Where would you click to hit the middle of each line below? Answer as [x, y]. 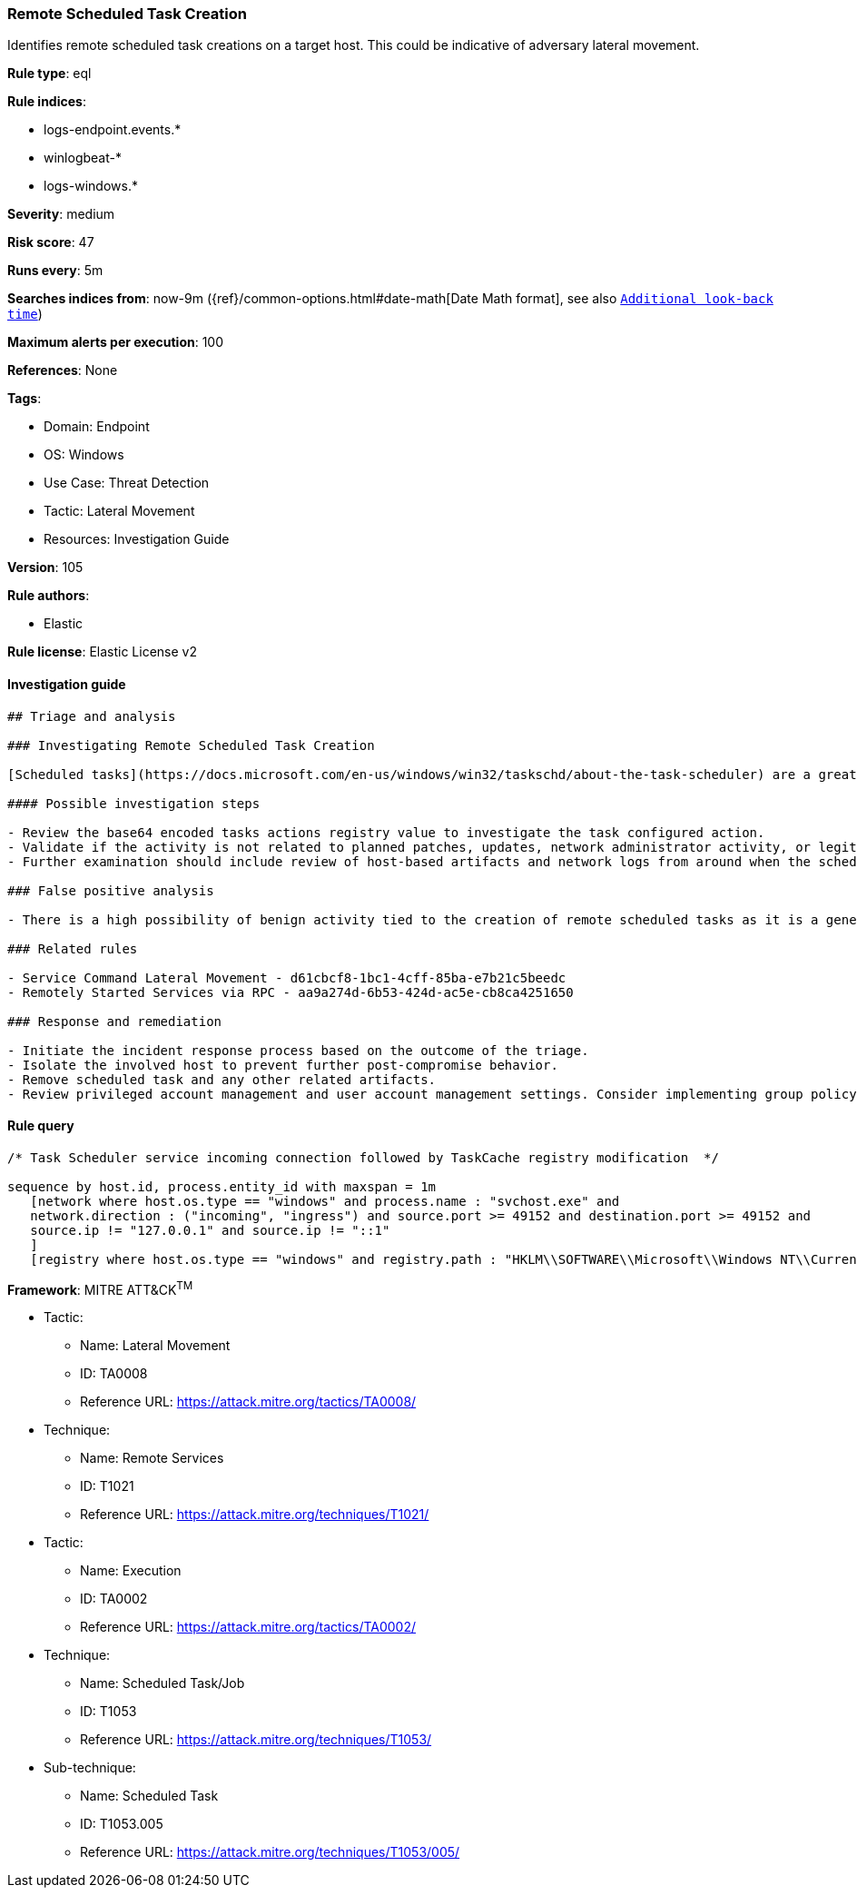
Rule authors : [49, 596]
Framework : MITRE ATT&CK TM [100, 1288]
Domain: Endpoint [97, 427]
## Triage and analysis [92, 716]
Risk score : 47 [51, 242]
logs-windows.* [91, 186]
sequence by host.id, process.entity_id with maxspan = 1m [222, 1186]
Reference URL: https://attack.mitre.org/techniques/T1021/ [255, 1515]
